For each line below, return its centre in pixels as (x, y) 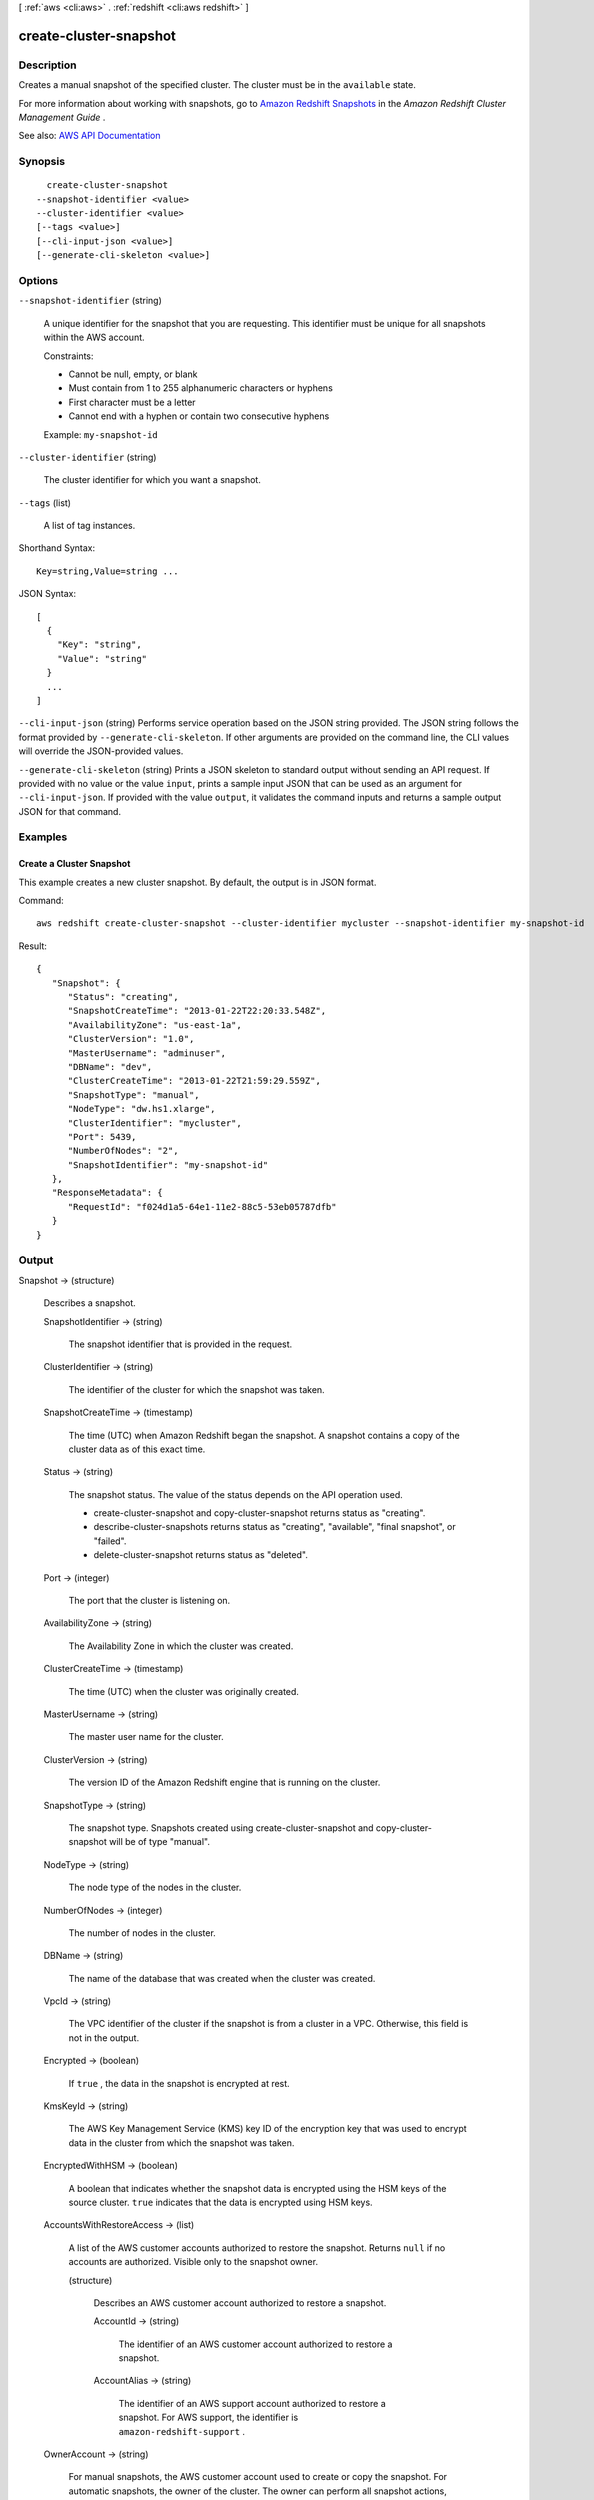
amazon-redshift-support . (181, 2431)
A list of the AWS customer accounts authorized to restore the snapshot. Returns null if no (257, 2247)
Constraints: (68, 356)
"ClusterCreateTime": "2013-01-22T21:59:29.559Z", (194, 1081)
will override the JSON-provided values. (101, 751)
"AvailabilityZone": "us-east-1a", (154, 1024)
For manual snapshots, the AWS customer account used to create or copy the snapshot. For (258, 2477)
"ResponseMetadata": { (107, 1193)
